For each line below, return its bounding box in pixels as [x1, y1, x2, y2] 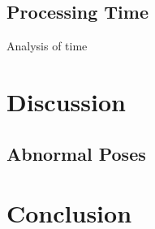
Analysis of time [6, 37, 88, 54]
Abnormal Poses [6, 140, 146, 166]
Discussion [6, 84, 126, 118]
